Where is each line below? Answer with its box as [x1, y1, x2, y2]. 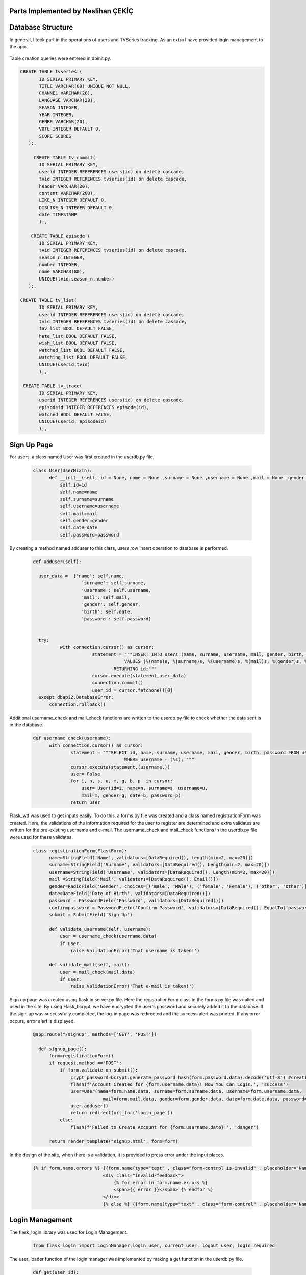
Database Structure [9, 23, 73, 32]
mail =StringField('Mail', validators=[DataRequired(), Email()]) [49, 876, 219, 882]
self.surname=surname [59, 496, 114, 502]
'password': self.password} [81, 616, 151, 622]
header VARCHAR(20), [39, 183, 90, 189]
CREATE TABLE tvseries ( [20, 69, 83, 75]
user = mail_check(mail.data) [59, 969, 135, 975]
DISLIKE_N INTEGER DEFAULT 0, [39, 205, 115, 210]
